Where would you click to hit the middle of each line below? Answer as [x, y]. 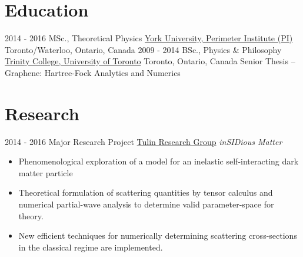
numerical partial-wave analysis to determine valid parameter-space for [146, 204]
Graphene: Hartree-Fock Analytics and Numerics [93, 72]
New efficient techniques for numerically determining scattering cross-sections [158, 235]
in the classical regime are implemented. [91, 247]
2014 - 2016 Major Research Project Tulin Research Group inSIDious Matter [144, 141]
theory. [31, 215]
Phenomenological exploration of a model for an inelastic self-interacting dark [159, 161]
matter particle [46, 172]
